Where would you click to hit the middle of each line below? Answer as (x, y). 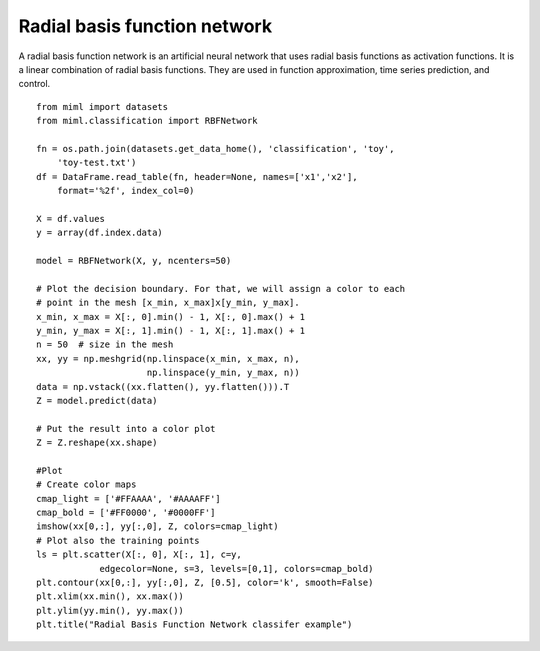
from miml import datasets (102, 106)
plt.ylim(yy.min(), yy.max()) (110, 610)
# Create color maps (86, 484)
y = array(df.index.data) (100, 233)
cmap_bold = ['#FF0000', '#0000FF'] (126, 513)
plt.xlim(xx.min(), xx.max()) (110, 596)
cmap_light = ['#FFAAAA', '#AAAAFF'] (129, 498)
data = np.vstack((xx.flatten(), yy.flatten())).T (163, 386)
